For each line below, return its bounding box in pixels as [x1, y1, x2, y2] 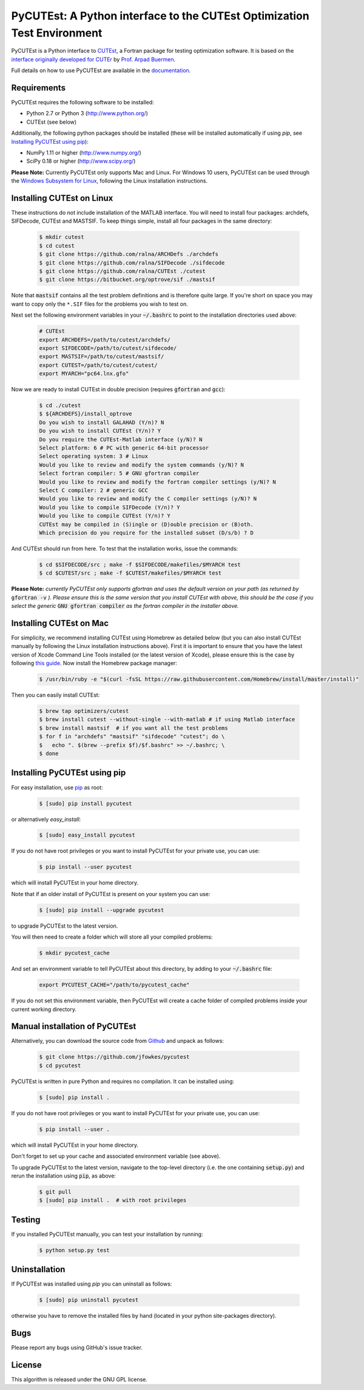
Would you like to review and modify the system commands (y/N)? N [39, 461, 244, 468]
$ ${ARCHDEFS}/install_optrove [39, 410, 133, 417]
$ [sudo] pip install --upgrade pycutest [39, 906, 164, 913]
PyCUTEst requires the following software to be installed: [11, 99, 154, 106]
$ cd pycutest [39, 1062, 81, 1069]
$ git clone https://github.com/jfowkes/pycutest [39, 1053, 190, 1061]
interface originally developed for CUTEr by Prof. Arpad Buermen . [11, 55, 176, 63]
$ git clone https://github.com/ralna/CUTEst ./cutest [39, 268, 206, 274]
